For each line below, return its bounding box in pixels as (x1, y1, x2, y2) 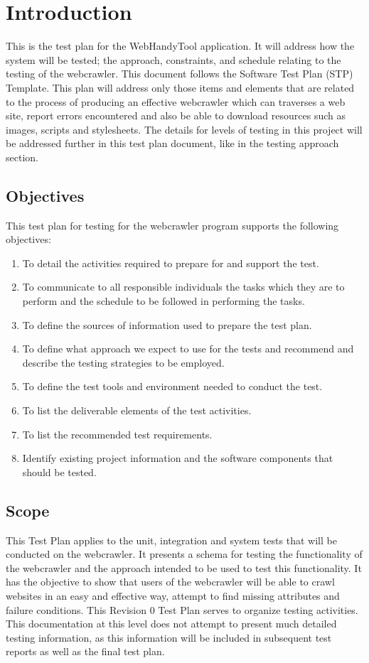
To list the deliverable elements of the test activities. (22, 403, 252, 418)
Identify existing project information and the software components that (22, 451, 333, 465)
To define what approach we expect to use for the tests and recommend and (22, 341, 354, 356)
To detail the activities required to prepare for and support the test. (22, 255, 319, 270)
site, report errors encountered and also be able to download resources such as (6, 108, 346, 123)
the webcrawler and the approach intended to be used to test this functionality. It (6, 560, 362, 575)
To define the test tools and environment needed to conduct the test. (22, 379, 323, 394)
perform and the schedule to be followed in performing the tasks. (22, 293, 305, 308)
